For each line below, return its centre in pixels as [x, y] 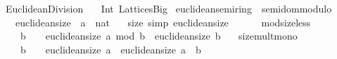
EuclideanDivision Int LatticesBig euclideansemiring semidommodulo [168, 8]
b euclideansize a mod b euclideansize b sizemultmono [159, 36]
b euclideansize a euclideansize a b [110, 49]
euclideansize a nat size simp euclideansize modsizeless [163, 22]
